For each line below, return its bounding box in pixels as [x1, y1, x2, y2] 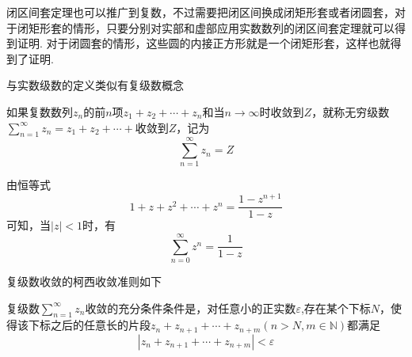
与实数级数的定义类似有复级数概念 [6, 77, 184, 93]
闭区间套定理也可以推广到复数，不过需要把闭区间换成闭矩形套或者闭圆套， [6, 4, 395, 20]
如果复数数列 [6, 103, 73, 120]
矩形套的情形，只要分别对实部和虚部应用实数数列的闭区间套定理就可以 [28, 19, 395, 36]
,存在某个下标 [300, 299, 371, 316]
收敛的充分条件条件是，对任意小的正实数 [85, 299, 296, 316]
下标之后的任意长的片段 [28, 317, 151, 333]
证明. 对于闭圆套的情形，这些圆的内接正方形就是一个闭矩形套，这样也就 [17, 35, 391, 51]
